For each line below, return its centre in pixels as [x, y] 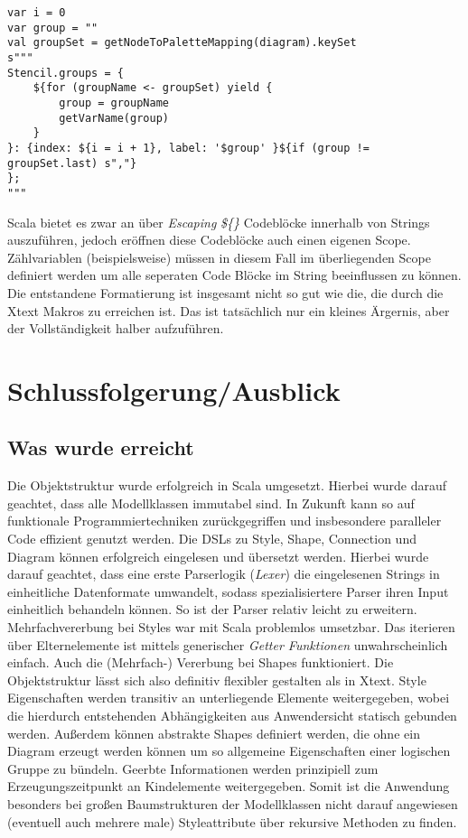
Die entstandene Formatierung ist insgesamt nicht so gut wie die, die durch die [225, 292]
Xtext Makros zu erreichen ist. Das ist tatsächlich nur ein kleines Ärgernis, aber [229, 310]
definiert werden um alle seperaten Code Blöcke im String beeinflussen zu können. [234, 275]
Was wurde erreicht [101, 447]
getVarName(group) [114, 118]
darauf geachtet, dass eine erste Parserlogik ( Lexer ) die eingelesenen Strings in [224, 574]
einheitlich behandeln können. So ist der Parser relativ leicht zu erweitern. [212, 609]
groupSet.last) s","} [72, 163]
